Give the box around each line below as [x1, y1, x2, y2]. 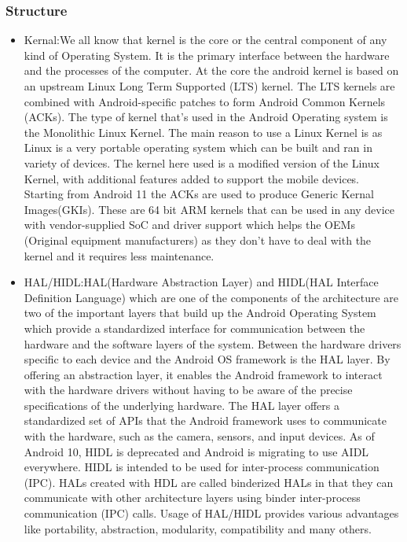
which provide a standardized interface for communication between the [24, 319, 365, 336]
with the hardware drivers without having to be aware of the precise [24, 382, 353, 398]
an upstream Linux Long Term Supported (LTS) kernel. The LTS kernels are [24, 78, 395, 94]
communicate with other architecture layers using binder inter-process [24, 489, 361, 506]
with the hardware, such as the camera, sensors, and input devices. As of [24, 428, 375, 444]
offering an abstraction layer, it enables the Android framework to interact [24, 366, 383, 382]
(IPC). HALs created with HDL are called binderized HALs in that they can [24, 474, 394, 490]
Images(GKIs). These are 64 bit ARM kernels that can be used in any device [24, 201, 395, 217]
